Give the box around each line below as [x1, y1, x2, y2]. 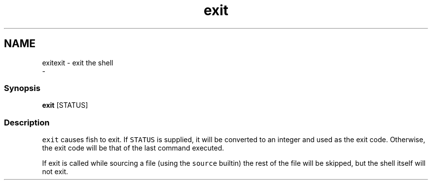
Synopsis [4, 83, 40, 93]
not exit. [42, 167, 69, 176]
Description [4, 117, 50, 127]
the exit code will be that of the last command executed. [42, 144, 224, 153]
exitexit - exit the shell [42, 58, 113, 67]
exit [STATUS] [42, 101, 88, 110]
